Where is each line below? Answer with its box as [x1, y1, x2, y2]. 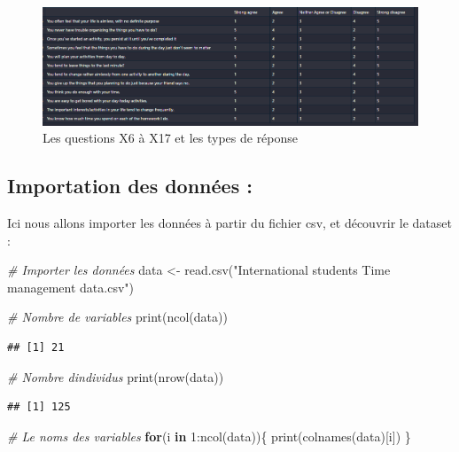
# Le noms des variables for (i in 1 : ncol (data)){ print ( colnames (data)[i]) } [7, 426, 411, 445]
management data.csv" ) [7, 277, 134, 296]
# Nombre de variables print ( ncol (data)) [7, 308, 228, 326]
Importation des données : [7, 172, 253, 199]
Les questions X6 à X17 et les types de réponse [43, 129, 299, 147]
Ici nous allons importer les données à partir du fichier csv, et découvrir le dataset [7, 214, 452, 232]
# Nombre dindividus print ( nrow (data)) [7, 367, 224, 386]
